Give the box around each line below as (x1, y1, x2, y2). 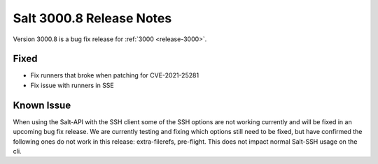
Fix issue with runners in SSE (30, 81, 115, 89)
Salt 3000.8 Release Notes (13, 10, 172, 26)
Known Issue (13, 99, 71, 111)
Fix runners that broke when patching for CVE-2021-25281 (30, 71, 199, 80)
